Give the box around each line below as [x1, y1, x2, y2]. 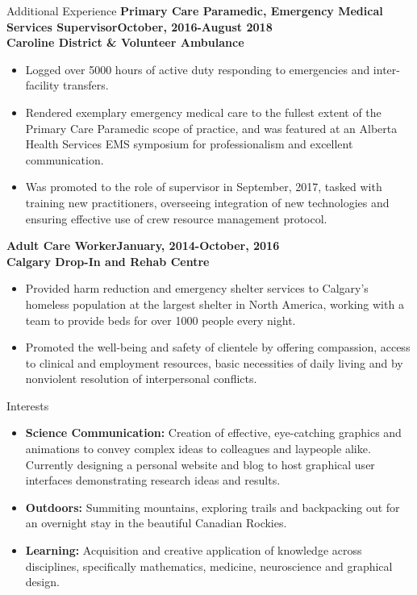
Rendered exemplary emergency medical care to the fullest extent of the [25, 103, 382, 120]
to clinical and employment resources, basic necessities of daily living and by [25, 354, 403, 371]
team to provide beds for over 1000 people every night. [25, 311, 296, 328]
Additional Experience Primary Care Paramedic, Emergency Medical [6, 2, 383, 19]
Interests [6, 397, 49, 414]
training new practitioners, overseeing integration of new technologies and [25, 193, 390, 210]
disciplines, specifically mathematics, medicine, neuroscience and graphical [25, 557, 393, 574]
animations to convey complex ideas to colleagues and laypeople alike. [25, 440, 371, 457]
